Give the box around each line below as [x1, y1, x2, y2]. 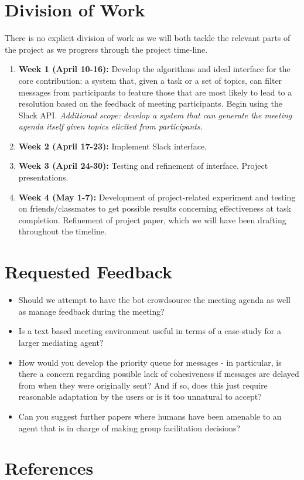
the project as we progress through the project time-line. [5, 43, 208, 55]
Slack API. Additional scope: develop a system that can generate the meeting [18, 108, 292, 121]
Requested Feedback [5, 260, 173, 284]
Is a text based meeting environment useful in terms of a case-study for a [18, 325, 281, 337]
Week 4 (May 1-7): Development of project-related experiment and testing [18, 190, 296, 203]
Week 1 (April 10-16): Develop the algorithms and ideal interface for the [18, 63, 291, 75]
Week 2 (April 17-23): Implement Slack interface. [18, 139, 207, 152]
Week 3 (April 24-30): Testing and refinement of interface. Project [18, 159, 268, 172]
